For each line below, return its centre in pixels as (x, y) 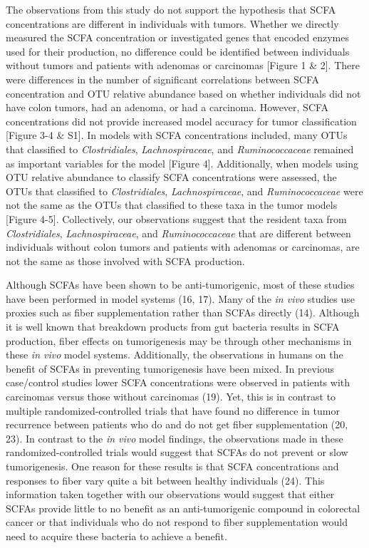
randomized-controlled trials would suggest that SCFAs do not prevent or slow (177, 452)
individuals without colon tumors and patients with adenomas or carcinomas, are (183, 247)
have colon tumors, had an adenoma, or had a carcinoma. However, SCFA (167, 107)
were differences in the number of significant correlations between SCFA (163, 79)
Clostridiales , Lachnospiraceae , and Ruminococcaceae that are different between (178, 233)
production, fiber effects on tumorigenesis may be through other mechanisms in (179, 340)
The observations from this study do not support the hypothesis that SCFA (171, 9)
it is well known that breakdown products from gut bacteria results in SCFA (173, 327)
